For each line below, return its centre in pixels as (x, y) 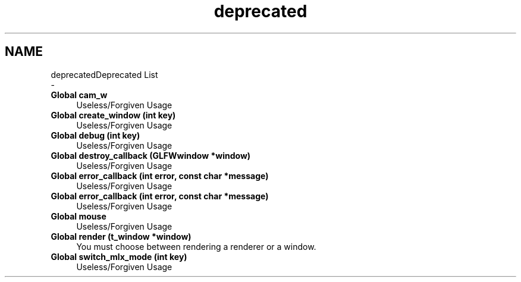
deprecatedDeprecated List (104, 74)
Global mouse (79, 216)
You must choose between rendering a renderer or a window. (196, 246)
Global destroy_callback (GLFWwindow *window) (151, 155)
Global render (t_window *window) (121, 236)
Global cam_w (79, 95)
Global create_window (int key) (113, 115)
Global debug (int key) (95, 135)
